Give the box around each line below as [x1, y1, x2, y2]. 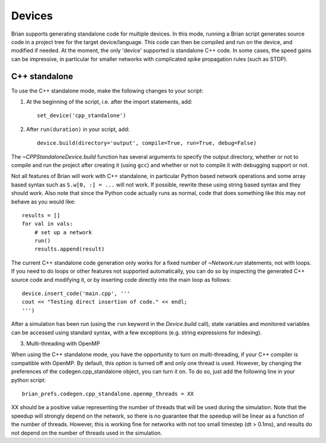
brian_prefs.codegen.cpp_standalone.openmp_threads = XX [22, 390, 194, 397]
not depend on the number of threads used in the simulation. [11, 429, 162, 436]
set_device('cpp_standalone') [37, 112, 127, 119]
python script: [11, 376, 46, 383]
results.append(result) [34, 246, 105, 253]
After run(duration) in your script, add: [26, 126, 130, 133]
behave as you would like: [11, 198, 75, 205]
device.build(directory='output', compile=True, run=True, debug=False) [37, 139, 257, 147]
